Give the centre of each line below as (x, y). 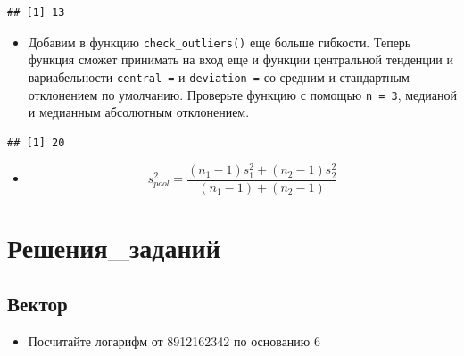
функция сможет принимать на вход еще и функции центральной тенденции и (240, 59)
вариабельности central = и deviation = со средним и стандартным (219, 76)
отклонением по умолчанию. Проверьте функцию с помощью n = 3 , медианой (242, 94)
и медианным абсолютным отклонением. (139, 112)
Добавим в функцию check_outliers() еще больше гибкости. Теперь (220, 41)
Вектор (37, 304)
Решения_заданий (114, 247)
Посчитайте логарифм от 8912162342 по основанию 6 (174, 341)
